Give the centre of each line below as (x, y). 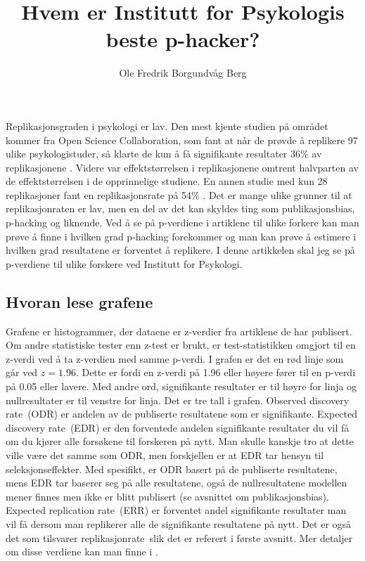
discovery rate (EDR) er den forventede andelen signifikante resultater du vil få (178, 427)
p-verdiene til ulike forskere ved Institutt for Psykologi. (124, 263)
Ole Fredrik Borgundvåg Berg (183, 73)
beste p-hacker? (183, 39)
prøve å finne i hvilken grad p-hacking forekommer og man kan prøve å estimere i (181, 236)
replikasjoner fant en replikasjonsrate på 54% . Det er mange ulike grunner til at (179, 194)
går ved (22, 372)
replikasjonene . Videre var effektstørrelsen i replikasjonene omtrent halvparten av (182, 167)
